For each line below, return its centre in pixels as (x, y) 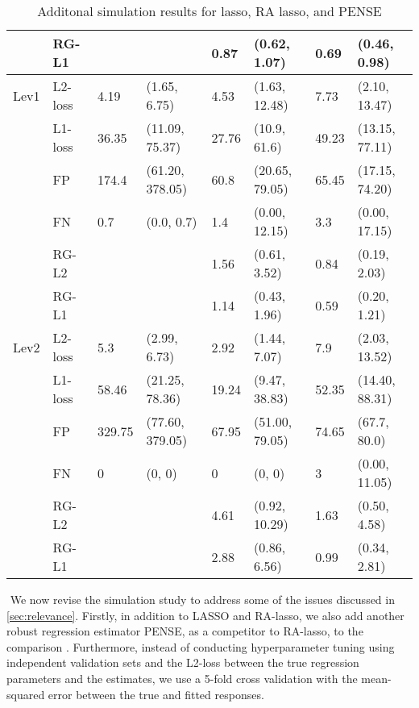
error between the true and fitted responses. (156, 694)
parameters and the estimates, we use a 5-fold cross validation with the (182, 678)
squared (26, 694)
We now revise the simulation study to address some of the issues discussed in (202, 599)
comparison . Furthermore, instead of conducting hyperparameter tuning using (201, 646)
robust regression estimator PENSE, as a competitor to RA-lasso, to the (185, 631)
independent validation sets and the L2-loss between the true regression (183, 662)
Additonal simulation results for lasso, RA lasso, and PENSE (209, 11)
